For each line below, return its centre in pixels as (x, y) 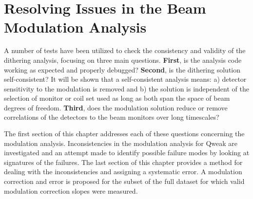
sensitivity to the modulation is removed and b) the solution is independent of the (126, 88)
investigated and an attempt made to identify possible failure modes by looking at (127, 153)
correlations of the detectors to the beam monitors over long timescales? (112, 117)
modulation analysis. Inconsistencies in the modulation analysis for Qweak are (121, 143)
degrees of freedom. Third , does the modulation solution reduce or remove (116, 107)
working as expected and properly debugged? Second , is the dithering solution (122, 69)
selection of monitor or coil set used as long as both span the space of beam (117, 98)
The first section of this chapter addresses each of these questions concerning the (124, 134)
